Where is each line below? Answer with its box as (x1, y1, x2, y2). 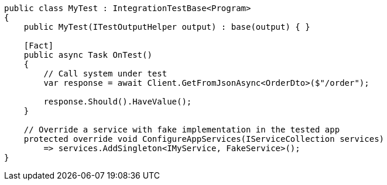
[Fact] (23, 41, 54, 50)
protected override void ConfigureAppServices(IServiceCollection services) (23, 134, 385, 144)
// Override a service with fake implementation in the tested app (23, 125, 340, 134)
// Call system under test (43, 69, 167, 78)
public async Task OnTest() (23, 50, 152, 60)
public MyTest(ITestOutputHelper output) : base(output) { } (23, 22, 310, 32)
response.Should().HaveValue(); (43, 97, 192, 106)
